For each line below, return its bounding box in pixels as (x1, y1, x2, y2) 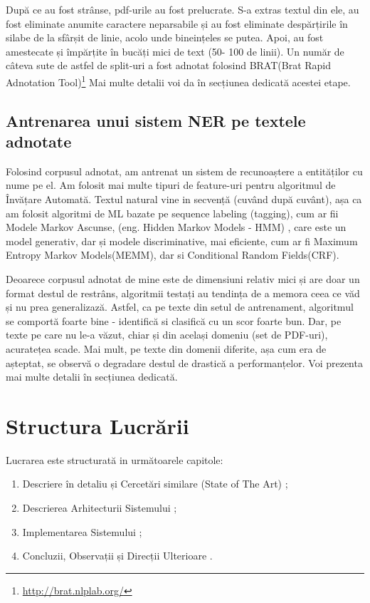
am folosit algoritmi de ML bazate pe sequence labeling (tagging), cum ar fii (6, 205, 339, 220)
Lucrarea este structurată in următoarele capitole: (6, 452, 223, 467)
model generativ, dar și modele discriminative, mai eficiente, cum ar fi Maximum (6, 233, 358, 248)
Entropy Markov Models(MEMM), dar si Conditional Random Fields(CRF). (6, 247, 339, 262)
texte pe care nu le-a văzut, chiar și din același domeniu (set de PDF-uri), (6, 327, 328, 342)
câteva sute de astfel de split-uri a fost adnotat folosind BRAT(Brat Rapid (6, 58, 332, 73)
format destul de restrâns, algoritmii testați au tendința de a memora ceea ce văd (6, 285, 360, 300)
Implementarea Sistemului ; (22, 524, 142, 539)
